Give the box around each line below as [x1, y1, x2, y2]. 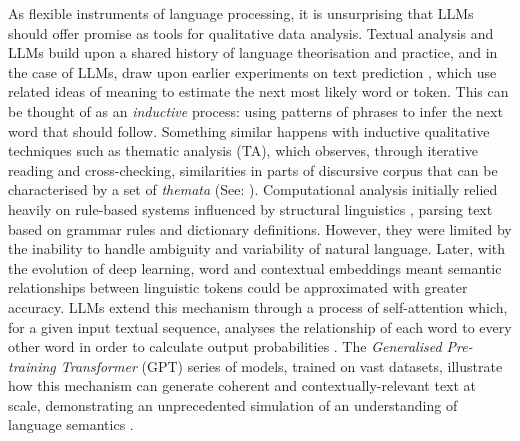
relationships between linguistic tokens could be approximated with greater [8, 277, 468, 298]
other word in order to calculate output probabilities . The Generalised [8, 336, 442, 357]
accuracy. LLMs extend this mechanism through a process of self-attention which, [8, 296, 508, 317]
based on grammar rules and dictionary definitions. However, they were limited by [8, 218, 512, 239]
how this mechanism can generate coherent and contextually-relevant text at [8, 375, 477, 396]
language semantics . [8, 414, 134, 435]
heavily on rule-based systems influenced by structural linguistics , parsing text [8, 198, 493, 219]
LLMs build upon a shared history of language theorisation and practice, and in [8, 42, 498, 63]
